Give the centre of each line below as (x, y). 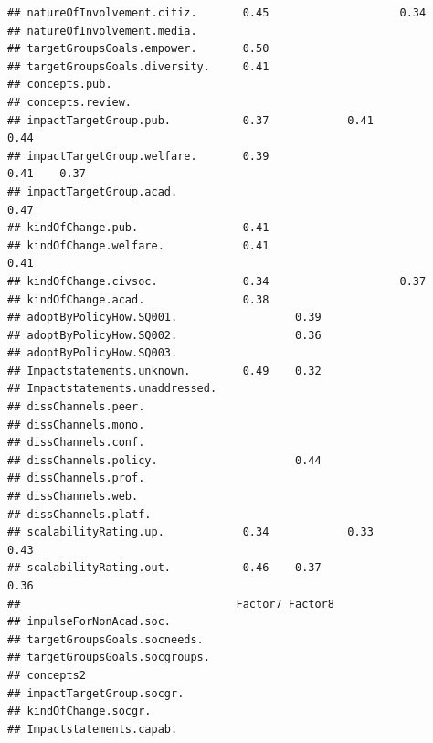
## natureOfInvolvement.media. (102, 31)
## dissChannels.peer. (76, 407)
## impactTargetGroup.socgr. (96, 693)
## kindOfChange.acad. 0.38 (138, 299)
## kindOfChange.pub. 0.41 (138, 228)
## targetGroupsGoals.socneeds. (106, 639)
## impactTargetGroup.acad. (93, 191)
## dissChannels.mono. (76, 425)
